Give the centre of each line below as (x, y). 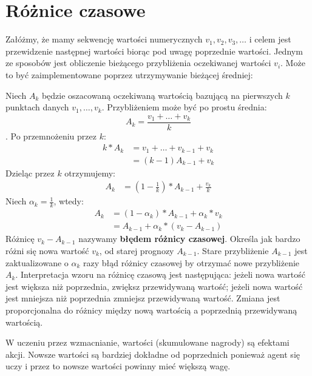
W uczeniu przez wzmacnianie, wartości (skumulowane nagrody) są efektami (148, 342)
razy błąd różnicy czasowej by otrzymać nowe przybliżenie (192, 262)
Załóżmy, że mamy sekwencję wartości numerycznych (104, 39)
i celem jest (270, 39)
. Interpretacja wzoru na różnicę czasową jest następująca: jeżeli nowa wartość (160, 274)
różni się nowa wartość (47, 250)
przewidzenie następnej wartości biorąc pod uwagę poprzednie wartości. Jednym (154, 51)
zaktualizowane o (37, 262)
